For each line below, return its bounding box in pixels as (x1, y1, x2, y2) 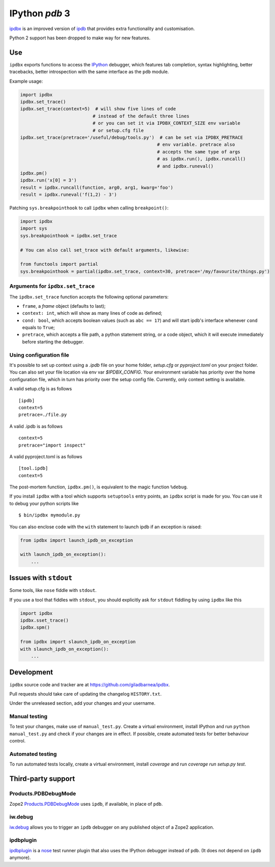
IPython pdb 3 (9, 8, 70, 19)
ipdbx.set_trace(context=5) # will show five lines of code (20, 106, 176, 112)
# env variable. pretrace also (157, 142, 235, 147)
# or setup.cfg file (92, 128, 144, 133)
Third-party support (9, 775, 75, 783)
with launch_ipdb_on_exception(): (20, 552, 106, 557)
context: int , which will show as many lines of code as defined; (22, 310, 162, 316)
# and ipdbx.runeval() (157, 163, 214, 169)
